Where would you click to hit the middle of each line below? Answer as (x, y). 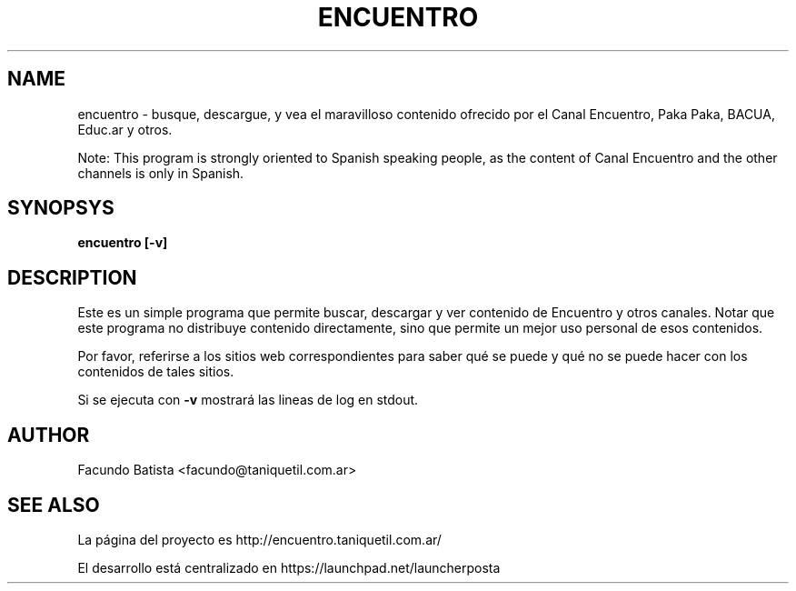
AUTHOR (49, 435)
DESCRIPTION (72, 277)
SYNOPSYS (61, 208)
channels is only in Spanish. (161, 173)
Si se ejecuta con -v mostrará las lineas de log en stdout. (248, 400)
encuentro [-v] (123, 243)
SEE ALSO (54, 505)
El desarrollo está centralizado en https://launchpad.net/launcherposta (289, 567)
